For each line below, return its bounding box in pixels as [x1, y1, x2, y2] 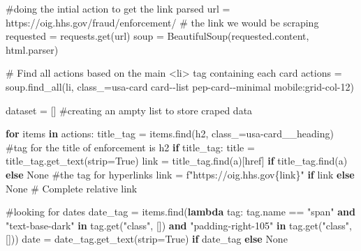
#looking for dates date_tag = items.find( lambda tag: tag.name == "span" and [6, 204, 355, 219]
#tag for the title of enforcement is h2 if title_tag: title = [6, 139, 255, 154]
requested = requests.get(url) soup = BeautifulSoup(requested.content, [6, 29, 309, 43]
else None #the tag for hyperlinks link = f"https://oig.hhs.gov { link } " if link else [6, 167, 355, 181]
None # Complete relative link [6, 181, 138, 195]
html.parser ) [6, 42, 59, 56]
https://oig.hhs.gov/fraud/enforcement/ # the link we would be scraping [6, 15, 319, 29]
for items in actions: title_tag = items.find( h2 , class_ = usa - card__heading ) [6, 126, 334, 141]
